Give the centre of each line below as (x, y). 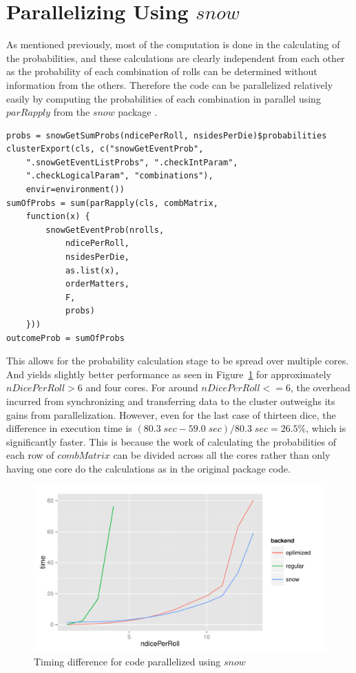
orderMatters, (97, 284)
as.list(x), (92, 270)
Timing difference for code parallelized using (127, 662)
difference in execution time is (69, 428)
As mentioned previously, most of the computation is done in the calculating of (173, 44)
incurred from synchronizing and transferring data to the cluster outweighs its (171, 401)
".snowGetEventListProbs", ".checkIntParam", (132, 162)
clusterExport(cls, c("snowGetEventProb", (105, 149)
